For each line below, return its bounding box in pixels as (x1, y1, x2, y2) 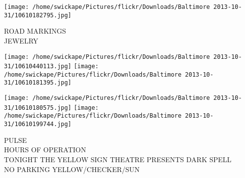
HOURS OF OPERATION (4, 144, 86, 155)
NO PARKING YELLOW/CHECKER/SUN (4, 164, 140, 174)
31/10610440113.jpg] (4, 63, 72, 70)
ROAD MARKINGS (4, 26, 66, 36)
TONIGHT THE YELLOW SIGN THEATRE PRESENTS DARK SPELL (4, 154, 232, 164)
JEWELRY (4, 35, 39, 45)
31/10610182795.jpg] (4, 11, 72, 19)
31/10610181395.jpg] (4, 79, 72, 87)
